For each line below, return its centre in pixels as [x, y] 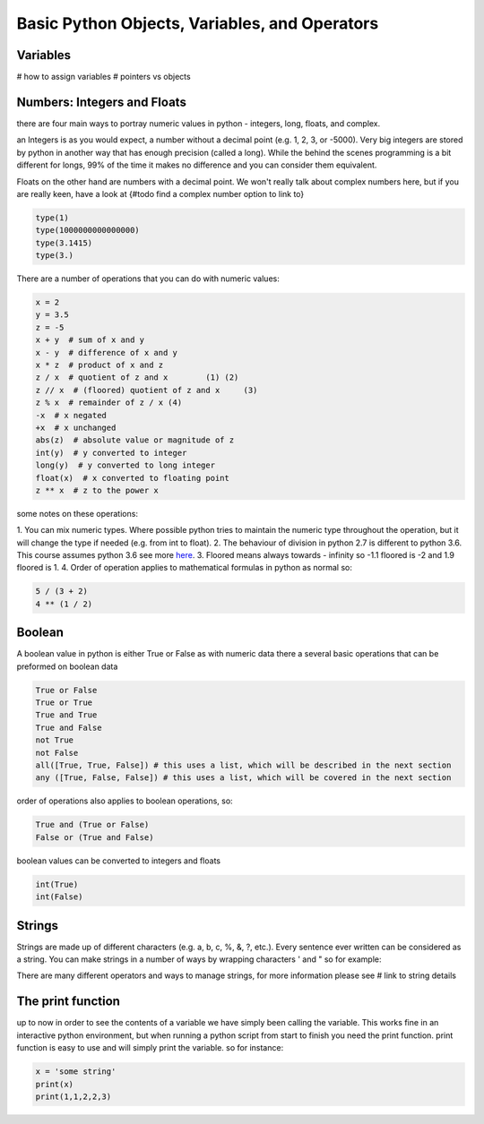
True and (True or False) [92, 825]
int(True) [57, 884]
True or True [64, 703]
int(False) [59, 897]
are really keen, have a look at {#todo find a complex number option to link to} [160, 193]
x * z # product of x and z [99, 365]
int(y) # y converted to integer [111, 453]
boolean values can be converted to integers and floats [119, 861]
